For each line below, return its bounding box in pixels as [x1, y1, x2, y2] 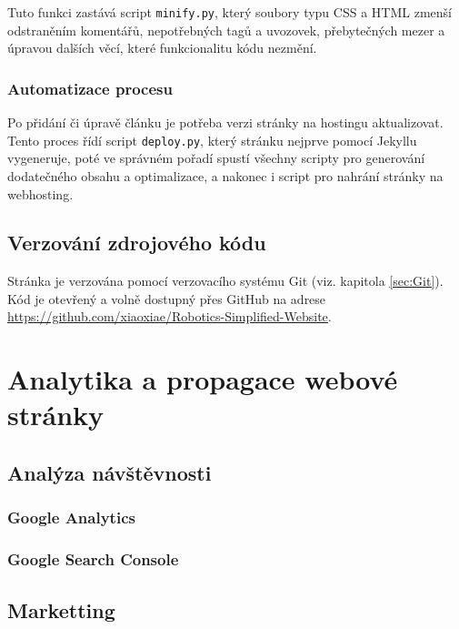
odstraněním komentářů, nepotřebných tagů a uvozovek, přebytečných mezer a [7, 20, 445, 39]
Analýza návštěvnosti [7, 459, 212, 487]
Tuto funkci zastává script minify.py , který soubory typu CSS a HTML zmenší [7, 3, 452, 21]
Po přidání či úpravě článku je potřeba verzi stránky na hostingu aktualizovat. [7, 113, 444, 132]
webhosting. [7, 184, 74, 203]
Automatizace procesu [7, 76, 173, 99]
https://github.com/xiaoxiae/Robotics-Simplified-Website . [7, 307, 332, 326]
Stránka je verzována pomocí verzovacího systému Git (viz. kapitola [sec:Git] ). [7, 271, 444, 290]
